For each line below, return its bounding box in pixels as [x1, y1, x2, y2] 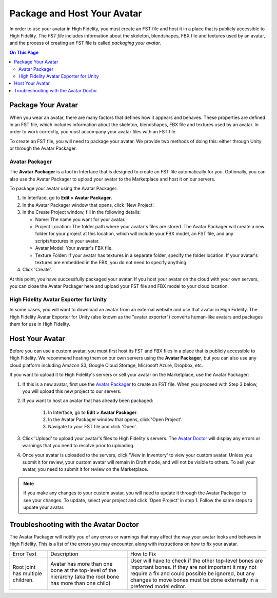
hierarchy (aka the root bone [50, 573, 120, 580]
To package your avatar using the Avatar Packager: [9, 185, 118, 192]
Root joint [12, 563, 36, 570]
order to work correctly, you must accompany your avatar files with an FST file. [9, 129, 177, 135]
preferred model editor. [130, 583, 187, 590]
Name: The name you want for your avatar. [35, 216, 126, 223]
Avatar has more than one [50, 560, 113, 567]
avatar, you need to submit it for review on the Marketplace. [22, 466, 149, 472]
